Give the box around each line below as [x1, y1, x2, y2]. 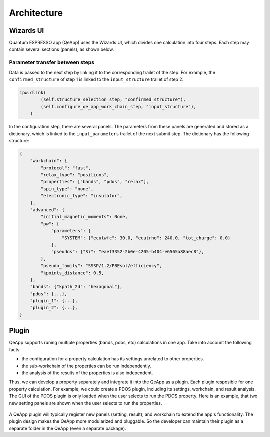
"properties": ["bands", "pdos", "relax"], [40, 179, 149, 185]
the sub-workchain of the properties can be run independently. [21, 363, 152, 369]
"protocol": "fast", [40, 165, 91, 171]
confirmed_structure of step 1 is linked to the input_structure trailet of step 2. [9, 76, 184, 82]
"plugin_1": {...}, [30, 298, 78, 304]
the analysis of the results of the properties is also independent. [21, 370, 153, 376]
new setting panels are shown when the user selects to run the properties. [9, 400, 162, 406]
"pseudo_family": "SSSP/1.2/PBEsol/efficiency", [40, 263, 162, 269]
